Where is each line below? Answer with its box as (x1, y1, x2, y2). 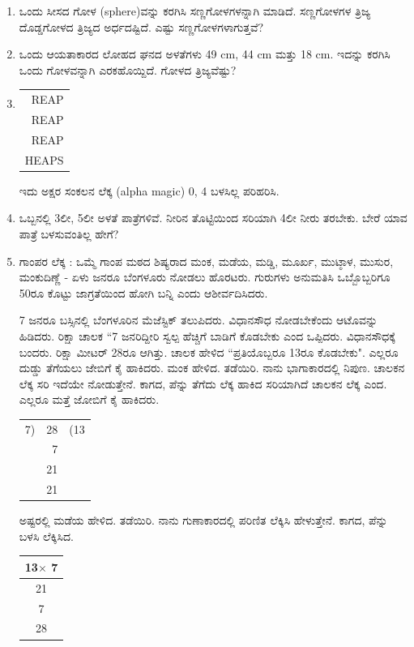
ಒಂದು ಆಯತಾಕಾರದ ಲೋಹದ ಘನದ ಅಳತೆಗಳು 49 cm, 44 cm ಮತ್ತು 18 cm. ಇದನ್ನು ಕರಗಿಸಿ (19, 45, 391, 62)
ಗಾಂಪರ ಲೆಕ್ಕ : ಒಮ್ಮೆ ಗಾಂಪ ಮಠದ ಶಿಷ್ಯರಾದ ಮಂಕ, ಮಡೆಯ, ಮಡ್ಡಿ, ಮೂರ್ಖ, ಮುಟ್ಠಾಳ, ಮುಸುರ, (19, 252, 394, 269)
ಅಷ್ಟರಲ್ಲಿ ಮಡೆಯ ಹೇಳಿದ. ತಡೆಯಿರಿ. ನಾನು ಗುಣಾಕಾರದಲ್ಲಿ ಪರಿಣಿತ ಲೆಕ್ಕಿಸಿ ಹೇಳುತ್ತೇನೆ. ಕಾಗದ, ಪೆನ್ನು (19, 512, 388, 529)
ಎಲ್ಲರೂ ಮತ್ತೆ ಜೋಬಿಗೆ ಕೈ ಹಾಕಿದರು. (19, 391, 160, 408)
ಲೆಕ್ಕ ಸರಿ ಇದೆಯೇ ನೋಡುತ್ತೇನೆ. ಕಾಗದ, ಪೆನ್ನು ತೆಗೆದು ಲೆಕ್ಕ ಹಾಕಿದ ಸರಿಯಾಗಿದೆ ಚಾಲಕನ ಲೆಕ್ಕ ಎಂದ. (19, 375, 387, 392)
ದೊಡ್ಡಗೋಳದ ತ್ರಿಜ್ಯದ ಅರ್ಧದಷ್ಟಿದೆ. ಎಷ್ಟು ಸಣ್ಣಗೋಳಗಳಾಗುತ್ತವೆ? (19, 18, 264, 35)
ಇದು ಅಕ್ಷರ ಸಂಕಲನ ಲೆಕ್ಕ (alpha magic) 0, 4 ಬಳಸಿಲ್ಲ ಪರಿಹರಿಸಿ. (19, 182, 280, 199)
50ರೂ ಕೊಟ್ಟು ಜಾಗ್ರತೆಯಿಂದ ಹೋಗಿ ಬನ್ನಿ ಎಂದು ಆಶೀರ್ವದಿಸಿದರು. (19, 284, 268, 301)
